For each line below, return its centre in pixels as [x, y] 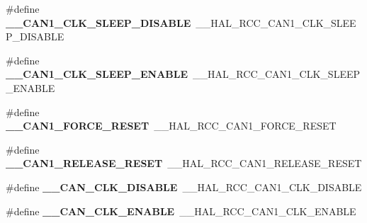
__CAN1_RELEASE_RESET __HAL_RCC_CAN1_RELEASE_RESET [184, 163]
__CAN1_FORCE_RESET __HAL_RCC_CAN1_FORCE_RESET [171, 126]
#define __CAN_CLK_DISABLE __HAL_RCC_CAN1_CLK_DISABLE [184, 187]
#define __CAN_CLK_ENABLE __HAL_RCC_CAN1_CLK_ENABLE [181, 211]
